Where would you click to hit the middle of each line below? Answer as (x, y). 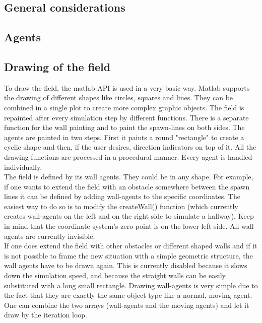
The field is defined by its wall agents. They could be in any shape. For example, (129, 177)
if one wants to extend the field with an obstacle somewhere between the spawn (127, 186)
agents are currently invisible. (50, 236)
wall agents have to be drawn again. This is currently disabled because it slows (126, 265)
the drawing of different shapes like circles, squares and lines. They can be (119, 98)
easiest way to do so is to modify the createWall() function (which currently (121, 206)
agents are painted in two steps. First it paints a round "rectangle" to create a (124, 137)
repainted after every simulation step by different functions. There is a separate (126, 117)
